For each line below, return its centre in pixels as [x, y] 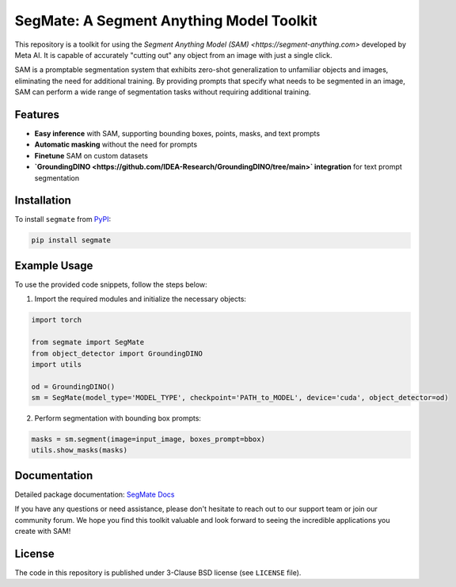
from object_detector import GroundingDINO [117, 353]
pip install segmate [71, 240]
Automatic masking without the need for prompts [116, 145]
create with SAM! [43, 532]
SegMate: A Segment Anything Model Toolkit [166, 21]
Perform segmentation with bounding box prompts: [118, 418]
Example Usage [54, 265]
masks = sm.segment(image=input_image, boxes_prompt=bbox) [148, 439]
